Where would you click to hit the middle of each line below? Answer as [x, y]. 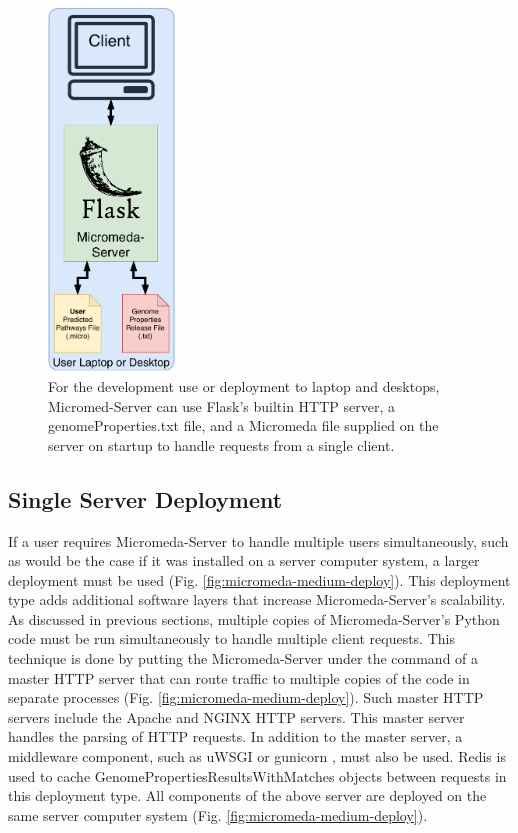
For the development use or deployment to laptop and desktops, [244, 385]
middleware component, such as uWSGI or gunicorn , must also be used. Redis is [257, 756]
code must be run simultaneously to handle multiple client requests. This [231, 638]
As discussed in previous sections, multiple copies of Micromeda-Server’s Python [254, 618]
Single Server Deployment [145, 498]
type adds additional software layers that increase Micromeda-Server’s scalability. [257, 599]
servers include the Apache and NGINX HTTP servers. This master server [236, 716]
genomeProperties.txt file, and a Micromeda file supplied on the [243, 425]
